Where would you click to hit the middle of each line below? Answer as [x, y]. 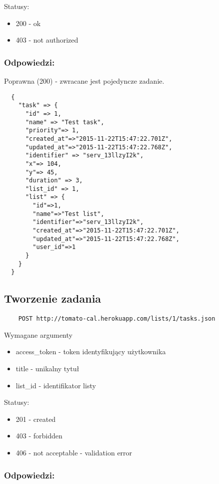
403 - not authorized [47, 40]
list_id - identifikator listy [56, 385]
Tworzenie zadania [53, 298]
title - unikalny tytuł [47, 369]
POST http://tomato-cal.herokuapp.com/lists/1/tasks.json [117, 319]
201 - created [36, 419]
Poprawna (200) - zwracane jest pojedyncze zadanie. [84, 81]
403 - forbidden [39, 436]
